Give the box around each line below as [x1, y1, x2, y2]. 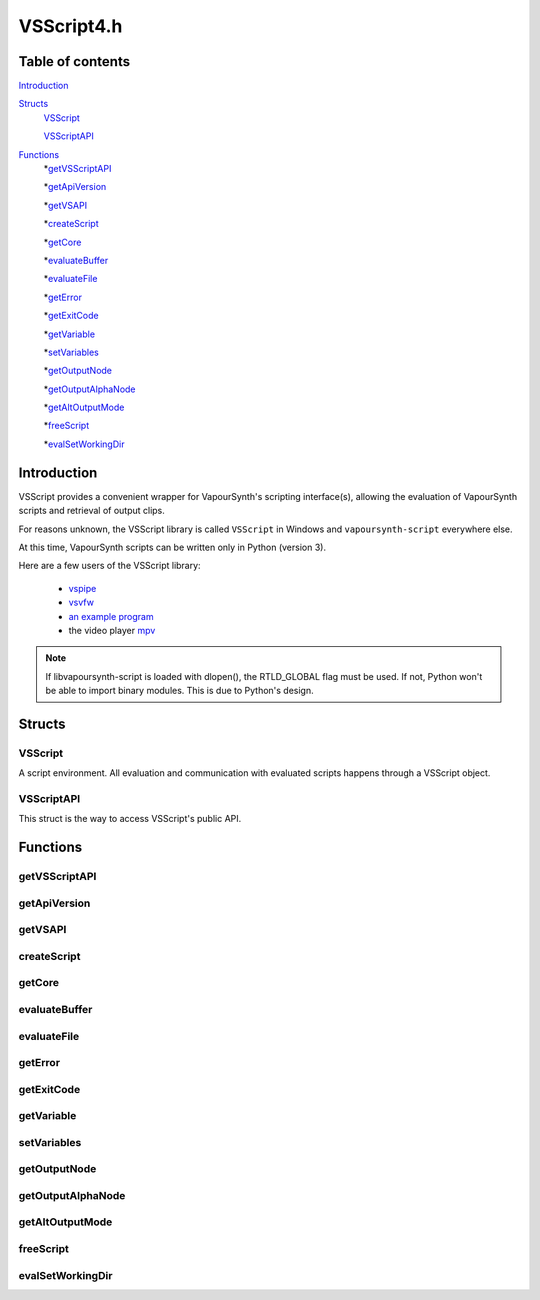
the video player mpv [68, 624, 156, 636]
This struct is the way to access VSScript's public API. [18, 813, 242, 825]
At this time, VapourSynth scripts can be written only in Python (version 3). [18, 541, 327, 553]
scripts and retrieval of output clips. [18, 505, 165, 517]
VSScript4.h [18, 15, 123, 37]
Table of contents [18, 53, 130, 70]
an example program [68, 610, 154, 622]
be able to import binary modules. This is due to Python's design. [45, 685, 314, 697]
